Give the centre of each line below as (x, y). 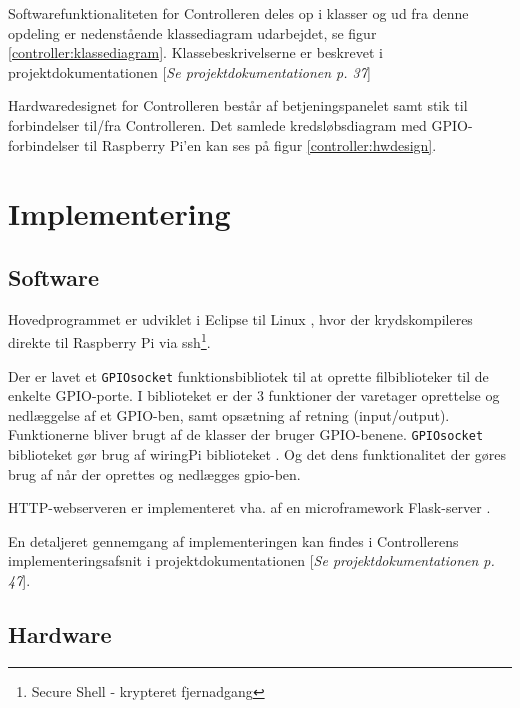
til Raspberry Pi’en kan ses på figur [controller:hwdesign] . (260, 144)
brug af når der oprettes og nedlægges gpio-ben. (154, 473)
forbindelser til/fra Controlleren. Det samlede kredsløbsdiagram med (217, 124)
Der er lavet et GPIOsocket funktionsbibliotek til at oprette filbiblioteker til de (248, 375)
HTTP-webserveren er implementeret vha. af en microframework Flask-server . (249, 507)
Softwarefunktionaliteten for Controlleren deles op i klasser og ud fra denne (238, 13)
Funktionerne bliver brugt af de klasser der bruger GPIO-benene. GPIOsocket (246, 434)
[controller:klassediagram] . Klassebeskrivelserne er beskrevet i (195, 52)
